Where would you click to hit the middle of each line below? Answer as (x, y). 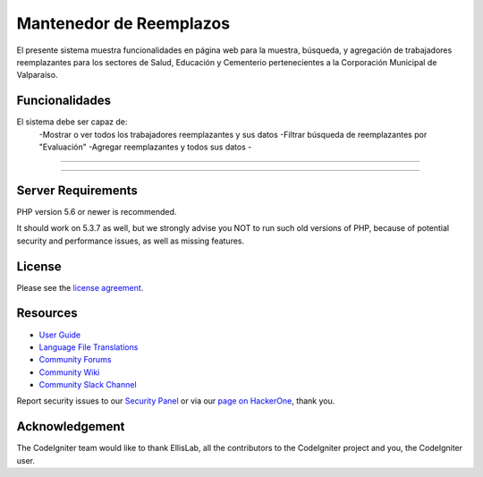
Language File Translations (89, 347)
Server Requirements (77, 190)
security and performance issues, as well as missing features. (131, 241)
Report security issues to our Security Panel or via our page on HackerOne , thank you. (176, 401)
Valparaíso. (37, 75)
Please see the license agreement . (80, 287)
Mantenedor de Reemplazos (123, 23)
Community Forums (75, 360)
